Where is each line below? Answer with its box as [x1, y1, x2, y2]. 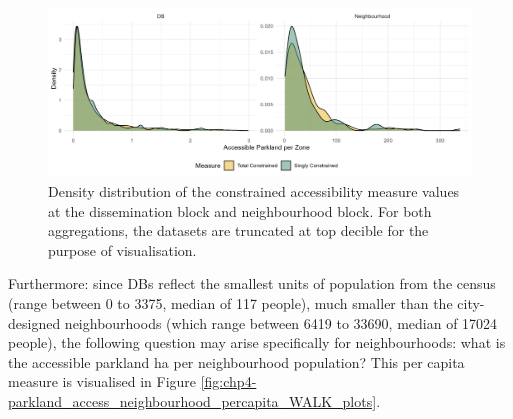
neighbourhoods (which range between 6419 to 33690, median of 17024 [64, 312, 498, 333]
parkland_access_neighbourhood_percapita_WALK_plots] [8, 390, 377, 411]
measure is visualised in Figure [8, 371, 197, 392]
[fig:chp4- [200, 371, 257, 392]
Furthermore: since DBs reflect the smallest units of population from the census [8, 273, 496, 294]
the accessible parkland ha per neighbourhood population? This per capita [8, 351, 465, 372]
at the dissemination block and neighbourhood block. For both [48, 200, 432, 221]
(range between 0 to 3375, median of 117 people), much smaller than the [8, 292, 453, 313]
